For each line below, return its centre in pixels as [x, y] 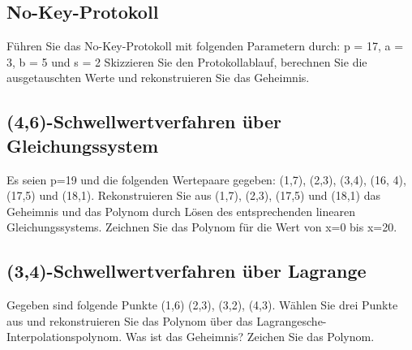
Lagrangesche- [292, 320]
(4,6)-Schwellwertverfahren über [144, 121]
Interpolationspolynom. [64, 337]
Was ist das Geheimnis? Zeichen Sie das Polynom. [250, 337]
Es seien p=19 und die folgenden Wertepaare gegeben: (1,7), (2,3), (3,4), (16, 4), [206, 179]
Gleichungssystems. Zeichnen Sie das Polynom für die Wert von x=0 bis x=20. [202, 227]
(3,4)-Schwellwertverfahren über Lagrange [187, 271]
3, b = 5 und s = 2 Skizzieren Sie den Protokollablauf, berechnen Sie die [187, 61]
